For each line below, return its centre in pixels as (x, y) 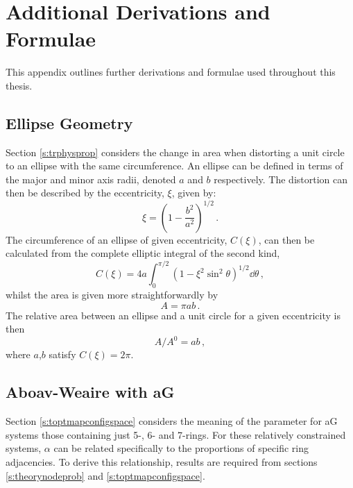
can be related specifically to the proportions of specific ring (181, 448)
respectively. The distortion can (281, 179)
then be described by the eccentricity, (85, 193)
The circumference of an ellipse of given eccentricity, (117, 239)
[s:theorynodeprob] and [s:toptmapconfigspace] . (105, 475)
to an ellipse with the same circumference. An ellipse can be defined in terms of (174, 166)
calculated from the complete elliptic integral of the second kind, (143, 253)
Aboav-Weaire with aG (90, 392)
